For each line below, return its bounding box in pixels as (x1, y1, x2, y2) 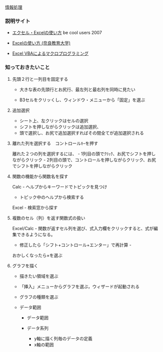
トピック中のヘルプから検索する (19, 194, 84, 200)
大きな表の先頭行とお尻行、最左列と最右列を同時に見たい (19, 86, 136, 92)
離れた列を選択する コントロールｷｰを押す (12, 140, 98, 146)
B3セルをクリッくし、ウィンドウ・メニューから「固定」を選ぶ (19, 97, 145, 103)
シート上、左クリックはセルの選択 (19, 117, 89, 123)
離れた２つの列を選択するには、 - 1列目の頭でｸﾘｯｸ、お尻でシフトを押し (12, 151, 156, 157)
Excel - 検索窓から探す (12, 205, 58, 211)
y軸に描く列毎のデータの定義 (34, 335, 93, 341)
